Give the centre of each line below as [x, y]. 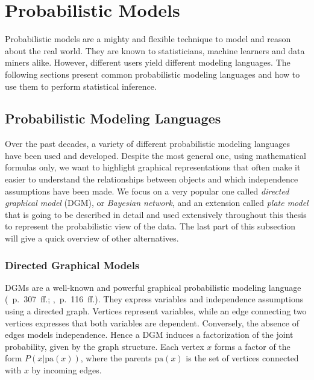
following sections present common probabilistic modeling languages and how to [152, 74]
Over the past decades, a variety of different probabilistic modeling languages [147, 144]
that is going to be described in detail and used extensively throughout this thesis [156, 214]
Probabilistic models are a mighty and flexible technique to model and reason [148, 39]
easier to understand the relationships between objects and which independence [152, 179]
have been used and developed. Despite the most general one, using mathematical [155, 155]
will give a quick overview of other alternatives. [92, 238]
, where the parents [116, 358]
